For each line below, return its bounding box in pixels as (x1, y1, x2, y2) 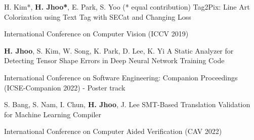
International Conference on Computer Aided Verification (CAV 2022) (4, 126, 222, 136)
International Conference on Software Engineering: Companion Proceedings (4, 72, 238, 82)
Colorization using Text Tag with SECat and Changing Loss (4, 11, 191, 22)
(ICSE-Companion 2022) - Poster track (4, 82, 125, 92)
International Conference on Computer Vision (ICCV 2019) (4, 28, 189, 39)
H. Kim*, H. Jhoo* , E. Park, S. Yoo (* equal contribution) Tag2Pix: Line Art (4, 2, 250, 12)
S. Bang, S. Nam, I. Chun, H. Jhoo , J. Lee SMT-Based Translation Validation (4, 99, 250, 110)
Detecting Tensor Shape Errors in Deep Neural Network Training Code (4, 55, 225, 66)
